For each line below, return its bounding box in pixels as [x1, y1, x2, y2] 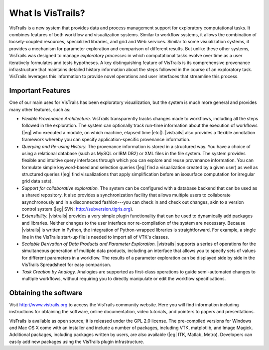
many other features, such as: [9, 106, 71, 112]
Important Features [9, 87, 71, 95]
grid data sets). [21, 178, 53, 184]
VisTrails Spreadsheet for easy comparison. [21, 262, 112, 268]
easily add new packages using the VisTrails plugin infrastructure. [9, 339, 144, 345]
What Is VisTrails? [9, 7, 85, 18]
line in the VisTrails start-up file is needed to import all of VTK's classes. [21, 234, 169, 240]
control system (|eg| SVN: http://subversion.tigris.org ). [21, 206, 134, 212]
